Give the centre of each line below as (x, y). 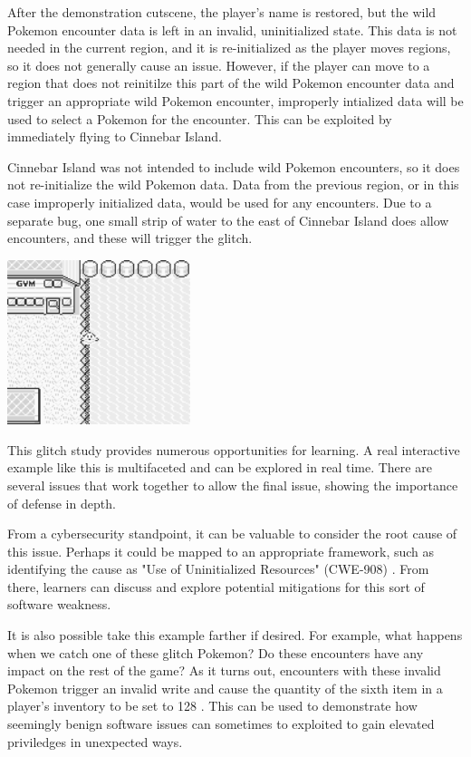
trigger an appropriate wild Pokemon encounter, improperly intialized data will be (235, 100)
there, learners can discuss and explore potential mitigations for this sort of (216, 586)
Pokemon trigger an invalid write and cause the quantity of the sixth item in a (225, 688)
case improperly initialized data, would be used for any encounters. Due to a (220, 202)
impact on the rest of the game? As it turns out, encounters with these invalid (224, 670)
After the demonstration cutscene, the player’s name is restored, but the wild (222, 12)
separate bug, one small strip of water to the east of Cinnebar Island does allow (228, 220)
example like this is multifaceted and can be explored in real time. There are (220, 467)
